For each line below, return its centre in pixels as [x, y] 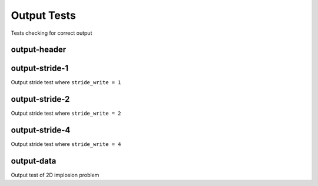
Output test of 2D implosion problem [55, 175]
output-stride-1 [40, 69]
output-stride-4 [41, 130]
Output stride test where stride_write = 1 [66, 82]
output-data [34, 161]
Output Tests [43, 15]
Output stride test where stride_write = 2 [66, 113]
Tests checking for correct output [52, 33]
